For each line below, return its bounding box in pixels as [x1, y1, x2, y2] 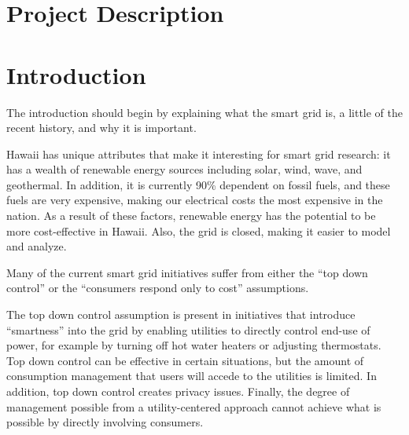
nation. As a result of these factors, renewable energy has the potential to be [6, 207, 376, 224]
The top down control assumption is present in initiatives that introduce [6, 306, 356, 323]
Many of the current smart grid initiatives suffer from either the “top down [6, 264, 368, 280]
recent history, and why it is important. [6, 119, 197, 136]
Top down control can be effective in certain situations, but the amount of [6, 352, 364, 368]
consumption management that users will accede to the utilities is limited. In [6, 367, 377, 384]
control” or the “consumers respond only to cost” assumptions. [6, 280, 309, 296]
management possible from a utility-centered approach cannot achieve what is [6, 398, 381, 415]
